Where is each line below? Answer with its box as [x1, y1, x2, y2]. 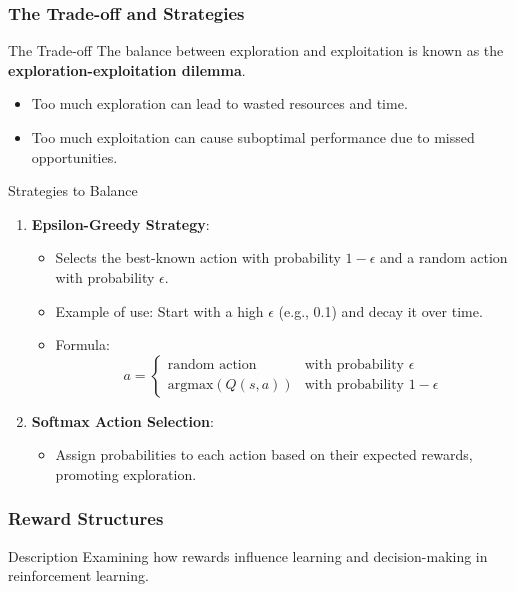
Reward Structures [8, 506, 164, 531]
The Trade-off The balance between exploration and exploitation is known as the [8, 40, 504, 61]
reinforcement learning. [8, 565, 149, 586]
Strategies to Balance [8, 180, 138, 201]
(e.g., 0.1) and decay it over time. [278, 300, 483, 321]
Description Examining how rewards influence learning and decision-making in [8, 545, 488, 566]
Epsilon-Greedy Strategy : [31, 213, 210, 234]
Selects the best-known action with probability [55, 247, 341, 268]
